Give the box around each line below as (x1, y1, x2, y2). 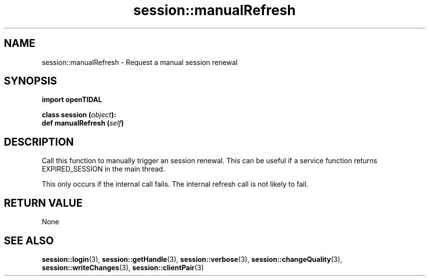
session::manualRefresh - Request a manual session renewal (42, 58, 238, 66)
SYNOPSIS (4, 75, 57, 87)
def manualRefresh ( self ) (42, 119, 124, 128)
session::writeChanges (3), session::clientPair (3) (42, 263, 204, 272)
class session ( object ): (42, 110, 117, 119)
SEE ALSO (4, 234, 54, 247)
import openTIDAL (42, 95, 102, 104)
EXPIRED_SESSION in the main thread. (42, 165, 165, 173)
